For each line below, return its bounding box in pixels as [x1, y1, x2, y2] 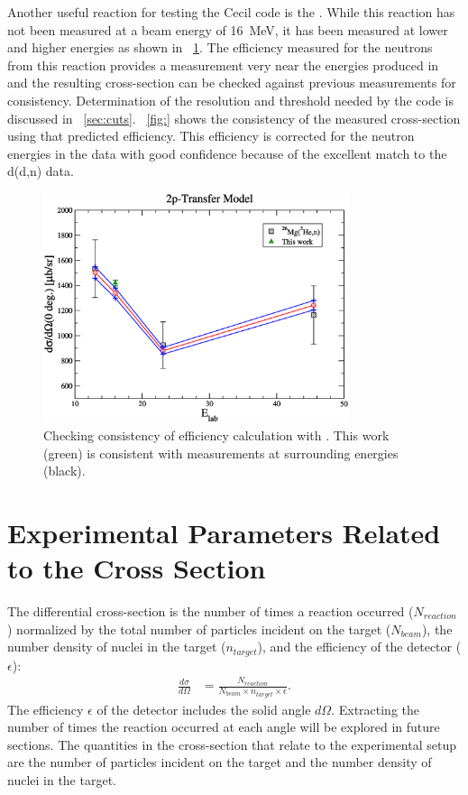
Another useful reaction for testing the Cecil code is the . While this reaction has [7, 3, 455, 21]
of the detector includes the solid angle [96, 699, 311, 718]
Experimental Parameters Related [7, 513, 441, 550]
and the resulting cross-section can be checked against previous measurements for [7, 73, 456, 92]
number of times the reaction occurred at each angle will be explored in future [7, 717, 440, 736]
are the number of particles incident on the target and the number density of [7, 753, 432, 772]
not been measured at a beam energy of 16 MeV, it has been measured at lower [7, 20, 448, 39]
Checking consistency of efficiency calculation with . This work [43, 425, 390, 444]
